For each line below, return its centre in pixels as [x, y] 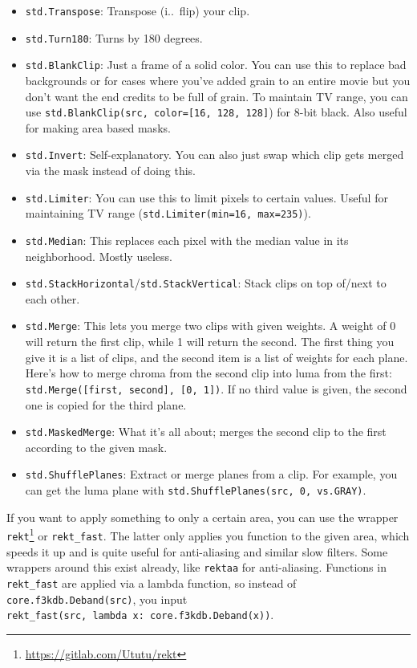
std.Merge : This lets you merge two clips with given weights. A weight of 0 [211, 326]
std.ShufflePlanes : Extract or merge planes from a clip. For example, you [211, 474]
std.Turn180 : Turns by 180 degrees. [114, 37]
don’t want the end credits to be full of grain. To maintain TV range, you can [217, 96]
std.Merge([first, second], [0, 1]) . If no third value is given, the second [216, 388]
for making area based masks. [98, 127]
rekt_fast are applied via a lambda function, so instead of [152, 582]
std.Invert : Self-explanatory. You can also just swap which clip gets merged [215, 155]
